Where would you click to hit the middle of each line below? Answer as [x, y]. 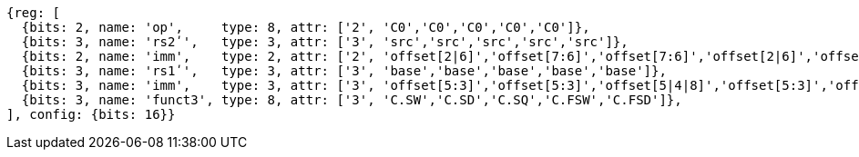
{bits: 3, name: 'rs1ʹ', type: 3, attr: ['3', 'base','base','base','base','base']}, [344, 71]
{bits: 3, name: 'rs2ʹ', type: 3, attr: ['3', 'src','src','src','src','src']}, [325, 42]
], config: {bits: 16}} [91, 114]
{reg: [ [34, 13]
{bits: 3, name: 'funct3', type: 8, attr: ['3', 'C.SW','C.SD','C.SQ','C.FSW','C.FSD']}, [352, 100]
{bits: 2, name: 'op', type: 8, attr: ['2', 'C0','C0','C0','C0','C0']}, [306, 27]
